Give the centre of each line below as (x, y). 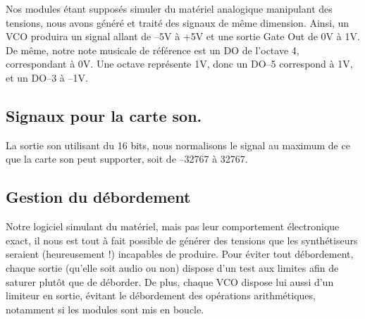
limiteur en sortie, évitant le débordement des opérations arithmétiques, (161, 295)
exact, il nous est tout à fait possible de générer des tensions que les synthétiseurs (182, 240)
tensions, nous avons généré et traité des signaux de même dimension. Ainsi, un (178, 22)
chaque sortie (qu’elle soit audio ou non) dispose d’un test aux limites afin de (172, 267)
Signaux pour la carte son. (104, 115)
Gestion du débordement (98, 197)
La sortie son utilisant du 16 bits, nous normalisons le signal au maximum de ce (178, 145)
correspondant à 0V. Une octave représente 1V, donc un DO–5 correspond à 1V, (179, 64)
